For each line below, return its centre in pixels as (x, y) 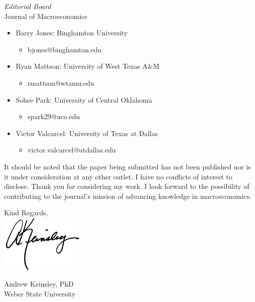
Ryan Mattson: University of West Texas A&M (88, 66)
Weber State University (40, 293)
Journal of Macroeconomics (46, 16)
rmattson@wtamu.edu (61, 82)
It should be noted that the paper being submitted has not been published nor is (127, 166)
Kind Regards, (26, 213)
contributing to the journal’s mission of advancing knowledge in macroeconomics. (128, 196)
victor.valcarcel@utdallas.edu (72, 150)
